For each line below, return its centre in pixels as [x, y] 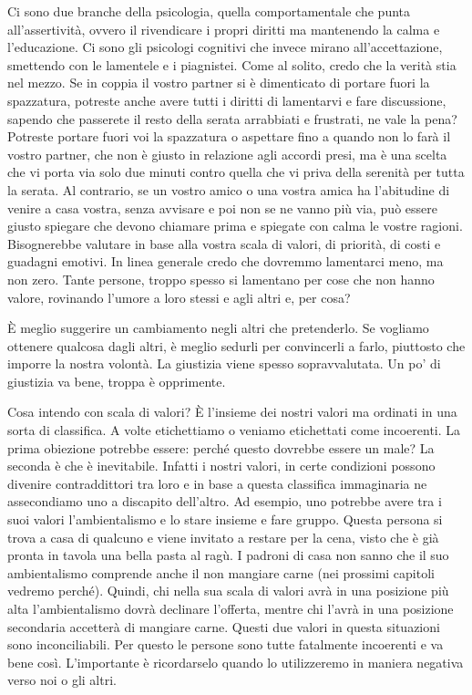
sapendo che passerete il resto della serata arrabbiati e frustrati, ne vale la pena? [232, 118]
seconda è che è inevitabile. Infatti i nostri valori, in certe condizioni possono [221, 466]
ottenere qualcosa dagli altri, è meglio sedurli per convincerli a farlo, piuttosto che [236, 345]
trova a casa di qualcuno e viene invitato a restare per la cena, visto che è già [223, 537]
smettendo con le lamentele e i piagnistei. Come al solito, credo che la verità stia [232, 64]
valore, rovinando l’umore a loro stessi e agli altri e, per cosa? [179, 297]
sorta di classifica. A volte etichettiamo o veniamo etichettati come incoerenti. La [234, 430]
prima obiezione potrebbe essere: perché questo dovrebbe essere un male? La [221, 447]
